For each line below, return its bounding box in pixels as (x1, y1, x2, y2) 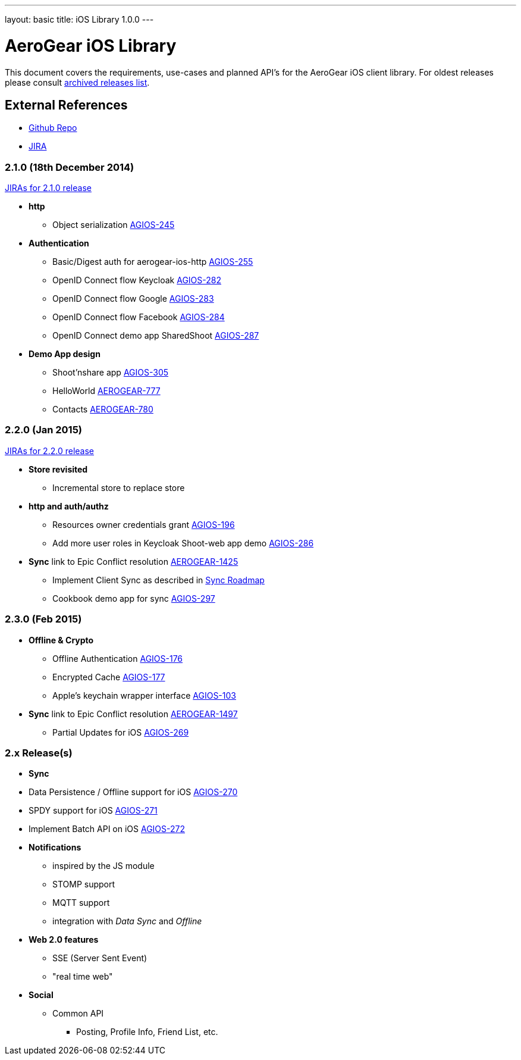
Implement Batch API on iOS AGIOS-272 (29, 824, 186, 834)
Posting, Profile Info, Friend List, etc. (76, 1027, 218, 1037)
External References (5, 97, 128, 112)
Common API (52, 1008, 104, 1019)
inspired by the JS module (52, 861, 155, 871)
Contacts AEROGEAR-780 (52, 404, 153, 415)
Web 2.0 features (29, 934, 99, 945)
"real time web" (52, 971, 113, 982)
